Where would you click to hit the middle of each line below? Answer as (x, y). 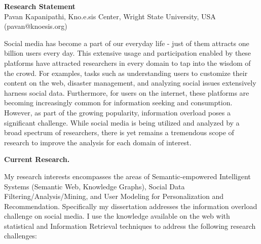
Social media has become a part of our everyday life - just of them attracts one (127, 43)
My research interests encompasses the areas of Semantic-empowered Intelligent (127, 176)
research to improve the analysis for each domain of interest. (98, 142)
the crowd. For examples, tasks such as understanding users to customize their (126, 73)
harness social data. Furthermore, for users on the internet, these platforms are (127, 92)
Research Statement (40, 6)
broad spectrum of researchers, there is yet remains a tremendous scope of (119, 132)
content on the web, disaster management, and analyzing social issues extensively (130, 83)
